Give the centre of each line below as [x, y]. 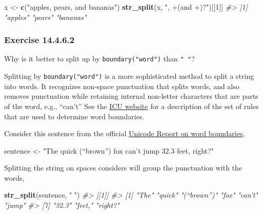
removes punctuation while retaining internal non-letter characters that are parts [131, 96]
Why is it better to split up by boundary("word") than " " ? [99, 59]
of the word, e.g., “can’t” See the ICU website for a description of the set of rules [131, 106]
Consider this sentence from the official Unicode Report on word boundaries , [125, 133]
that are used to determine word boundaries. [74, 116]
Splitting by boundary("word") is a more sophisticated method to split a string [129, 76]
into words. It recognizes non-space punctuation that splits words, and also [122, 86]
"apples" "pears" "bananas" [45, 17]
